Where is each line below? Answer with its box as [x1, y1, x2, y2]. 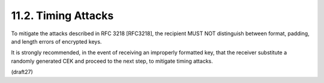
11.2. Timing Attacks [11, 9, 114, 22]
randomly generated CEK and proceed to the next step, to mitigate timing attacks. [11, 57, 213, 64]
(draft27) [11, 69, 33, 76]
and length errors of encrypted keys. [11, 38, 102, 45]
